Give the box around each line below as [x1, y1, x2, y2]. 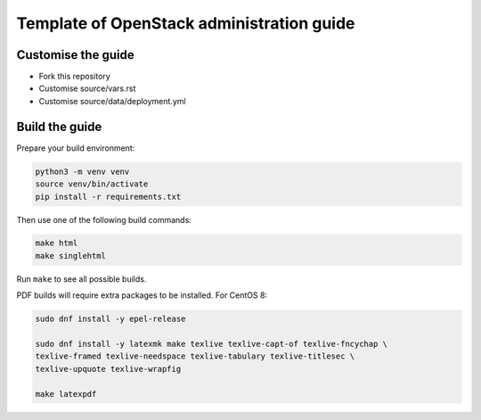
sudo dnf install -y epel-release [35, 314, 186, 325]
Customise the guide [16, 47, 135, 62]
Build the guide [16, 119, 102, 134]
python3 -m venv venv [35, 166, 130, 177]
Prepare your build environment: [16, 143, 135, 153]
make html [35, 238, 78, 249]
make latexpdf [35, 389, 97, 399]
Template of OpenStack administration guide [16, 13, 355, 33]
